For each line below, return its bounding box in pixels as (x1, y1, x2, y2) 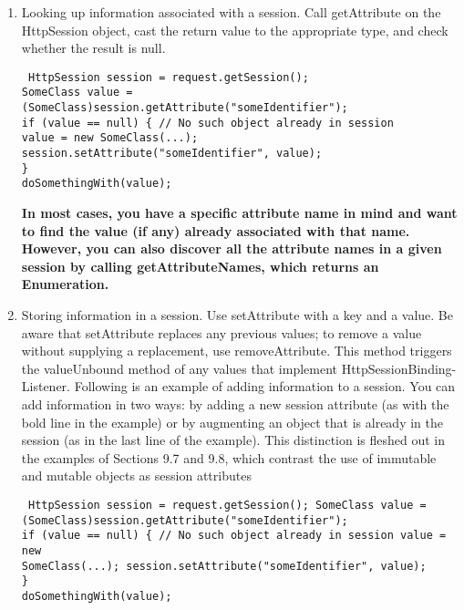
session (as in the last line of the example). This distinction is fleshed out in (21, 430, 446, 450)
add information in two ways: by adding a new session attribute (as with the (21, 394, 449, 413)
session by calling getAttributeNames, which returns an (21, 256, 379, 275)
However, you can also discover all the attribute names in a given (21, 239, 442, 258)
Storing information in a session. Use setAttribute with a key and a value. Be (21, 305, 453, 324)
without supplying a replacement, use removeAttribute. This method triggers (21, 341, 452, 360)
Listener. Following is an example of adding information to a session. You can (21, 377, 456, 396)
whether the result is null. (21, 38, 166, 57)
